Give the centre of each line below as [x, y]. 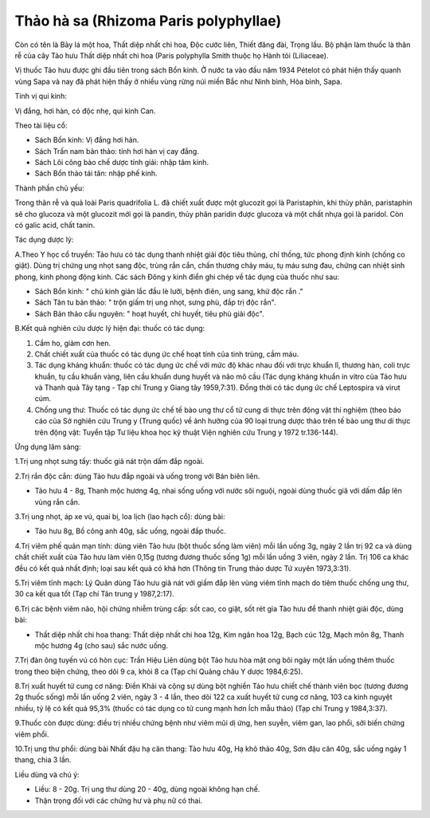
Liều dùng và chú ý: [47, 774]
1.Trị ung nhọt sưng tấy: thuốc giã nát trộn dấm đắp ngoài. [109, 462]
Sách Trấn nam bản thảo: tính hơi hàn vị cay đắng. [117, 151]
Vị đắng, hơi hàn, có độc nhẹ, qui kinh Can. [85, 111]
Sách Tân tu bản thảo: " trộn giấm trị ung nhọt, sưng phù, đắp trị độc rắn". [155, 302]
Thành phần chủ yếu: [50, 188]
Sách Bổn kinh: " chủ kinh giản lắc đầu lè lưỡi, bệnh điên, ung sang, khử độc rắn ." [169, 291]
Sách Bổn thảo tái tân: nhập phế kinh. [96, 173]
